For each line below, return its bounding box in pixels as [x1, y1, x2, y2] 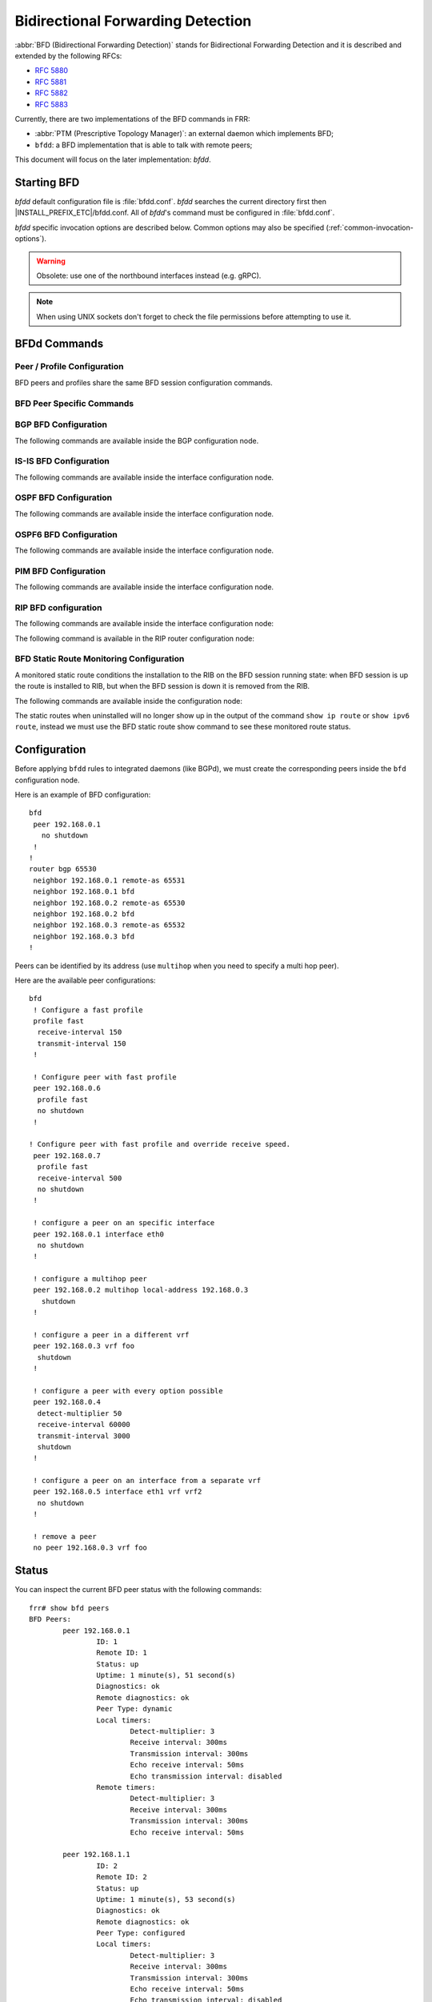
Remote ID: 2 [96, 1872, 148, 1882]
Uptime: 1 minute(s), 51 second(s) [96, 1670, 236, 1680]
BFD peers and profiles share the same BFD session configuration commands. [14, 377, 273, 388]
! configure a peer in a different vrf [33, 1330, 190, 1340]
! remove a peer [33, 1532, 97, 1542]
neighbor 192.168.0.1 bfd [33, 887, 135, 896]
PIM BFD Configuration [14, 565, 106, 577]
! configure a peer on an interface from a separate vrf [33, 1476, 262, 1485]
